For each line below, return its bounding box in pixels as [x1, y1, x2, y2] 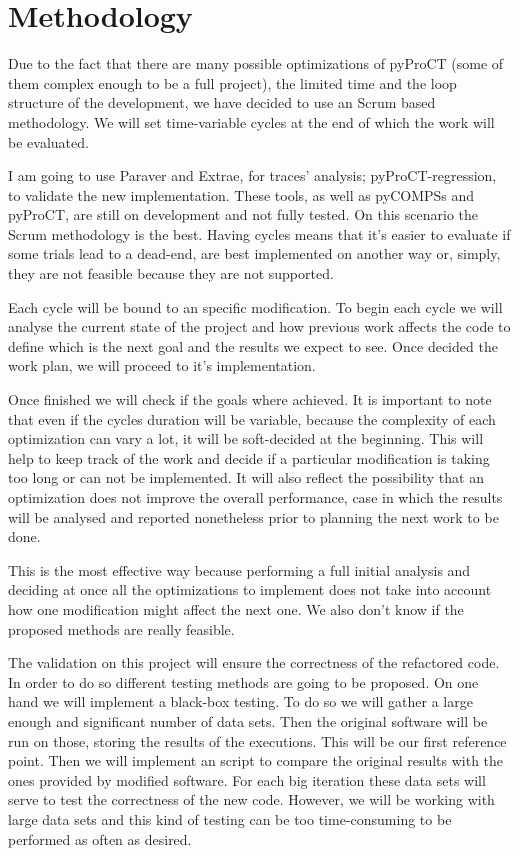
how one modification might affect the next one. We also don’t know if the [8, 598, 464, 619]
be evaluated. [8, 131, 89, 152]
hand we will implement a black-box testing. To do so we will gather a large [8, 691, 473, 712]
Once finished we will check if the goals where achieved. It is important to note [8, 389, 492, 410]
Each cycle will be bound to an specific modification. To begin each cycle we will [8, 296, 503, 317]
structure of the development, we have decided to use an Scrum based [8, 92, 436, 113]
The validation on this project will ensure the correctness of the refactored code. [8, 652, 500, 673]
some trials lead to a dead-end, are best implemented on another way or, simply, [8, 243, 501, 264]
